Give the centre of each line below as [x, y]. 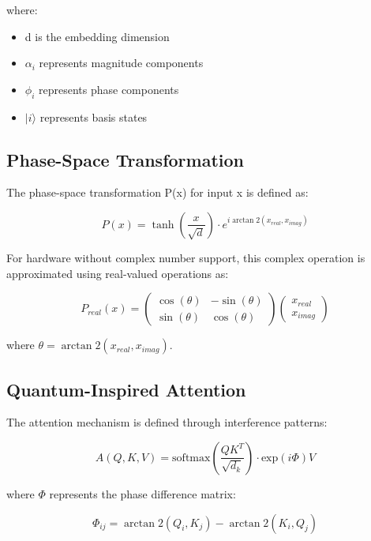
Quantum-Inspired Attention [126, 389]
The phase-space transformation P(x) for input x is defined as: [157, 192]
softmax [191, 458]
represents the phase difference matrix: [142, 493]
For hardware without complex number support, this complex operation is [186, 257]
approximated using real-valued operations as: [118, 273]
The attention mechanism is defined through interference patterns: [167, 422]
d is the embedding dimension [97, 36]
